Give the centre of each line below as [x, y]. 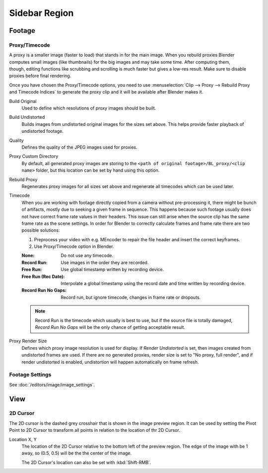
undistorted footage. [43, 131]
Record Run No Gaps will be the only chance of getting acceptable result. [110, 327]
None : [28, 256]
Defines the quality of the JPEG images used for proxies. [79, 147]
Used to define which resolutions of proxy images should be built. [89, 108]
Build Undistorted [27, 117]
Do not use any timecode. [87, 256]
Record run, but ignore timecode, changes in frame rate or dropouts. [131, 297]
